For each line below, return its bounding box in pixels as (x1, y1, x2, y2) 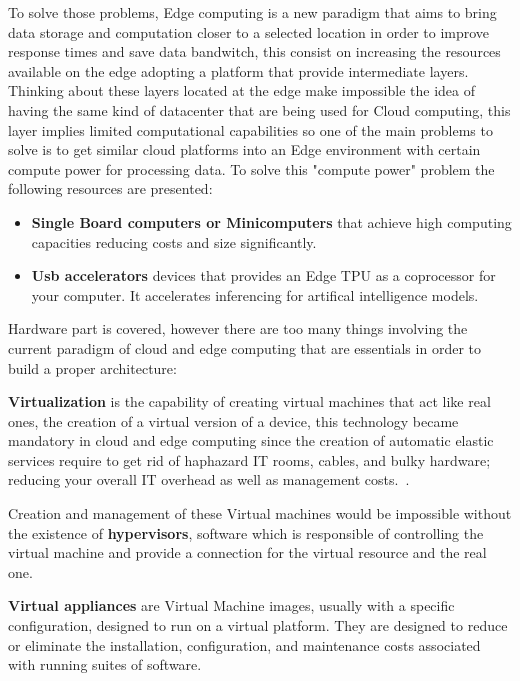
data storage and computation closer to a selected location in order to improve (8, 21, 490, 42)
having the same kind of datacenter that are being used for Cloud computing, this (8, 99, 511, 120)
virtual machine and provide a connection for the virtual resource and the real (8, 542, 487, 563)
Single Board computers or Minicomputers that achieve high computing (31, 211, 512, 232)
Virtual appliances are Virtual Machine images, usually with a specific (8, 595, 455, 616)
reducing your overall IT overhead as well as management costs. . (8, 469, 410, 490)
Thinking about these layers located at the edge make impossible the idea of (8, 80, 475, 101)
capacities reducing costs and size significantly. (31, 231, 317, 252)
